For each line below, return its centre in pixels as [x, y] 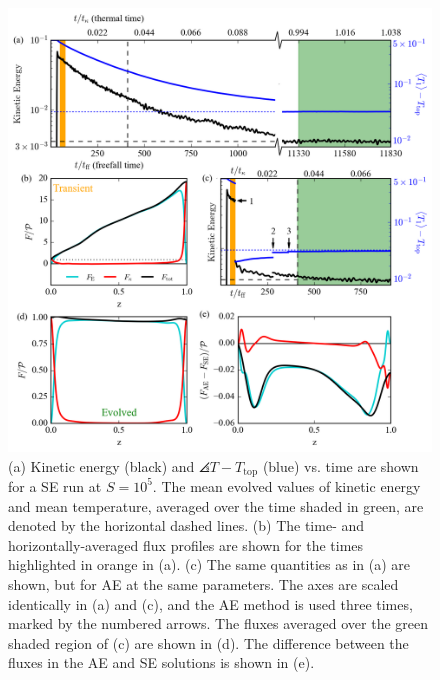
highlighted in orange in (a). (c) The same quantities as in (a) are [209, 564]
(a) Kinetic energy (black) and [101, 465]
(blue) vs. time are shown [340, 465]
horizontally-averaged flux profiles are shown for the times [186, 544]
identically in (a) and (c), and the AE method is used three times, [210, 603]
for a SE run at [55, 485]
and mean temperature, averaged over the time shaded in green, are [216, 505]
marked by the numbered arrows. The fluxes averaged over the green [218, 623]
